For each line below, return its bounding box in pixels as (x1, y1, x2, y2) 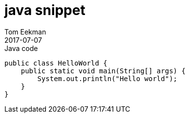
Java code (4, 44, 38, 52)
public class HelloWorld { (4, 59, 107, 67)
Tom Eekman (4, 27, 46, 36)
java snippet (4, 2, 85, 18)
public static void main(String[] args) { (21, 67, 186, 75)
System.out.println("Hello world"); (37, 74, 178, 83)
